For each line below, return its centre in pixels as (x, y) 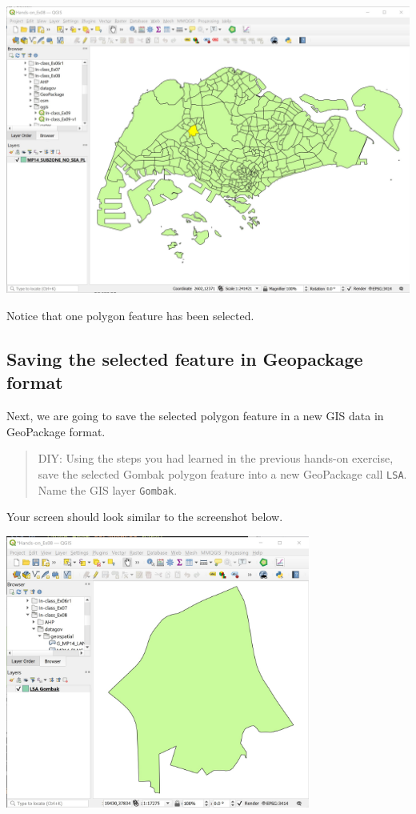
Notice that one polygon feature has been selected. (130, 315)
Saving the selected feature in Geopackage (185, 358)
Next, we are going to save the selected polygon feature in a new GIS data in (195, 416)
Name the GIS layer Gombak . (108, 489)
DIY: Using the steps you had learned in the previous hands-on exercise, (216, 458)
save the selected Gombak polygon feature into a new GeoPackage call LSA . (222, 473)
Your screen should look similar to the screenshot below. (145, 517)
